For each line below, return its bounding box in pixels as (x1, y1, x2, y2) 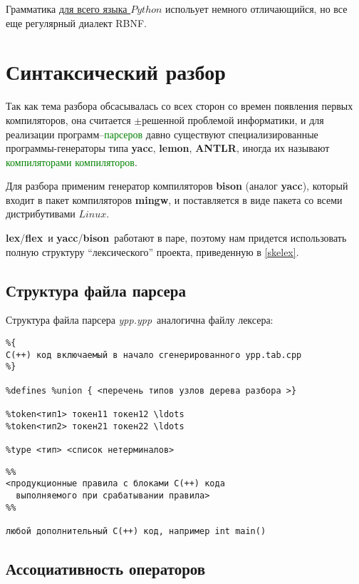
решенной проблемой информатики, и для (142, 112, 324, 127)
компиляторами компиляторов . (6, 154, 137, 169)
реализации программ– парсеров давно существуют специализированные (6, 126, 318, 141)
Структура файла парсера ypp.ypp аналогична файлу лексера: (6, 312, 274, 327)
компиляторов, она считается (6, 112, 131, 127)
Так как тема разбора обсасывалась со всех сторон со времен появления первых (6, 98, 353, 113)
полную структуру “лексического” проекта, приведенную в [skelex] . (6, 244, 299, 259)
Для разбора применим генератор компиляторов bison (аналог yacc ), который (6, 178, 348, 193)
